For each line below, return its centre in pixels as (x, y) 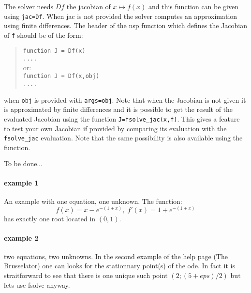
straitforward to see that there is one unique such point (86, 275)
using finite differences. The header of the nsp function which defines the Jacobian (126, 25)
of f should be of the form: (44, 35)
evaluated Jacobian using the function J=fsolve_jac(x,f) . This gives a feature (122, 118)
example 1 (21, 182)
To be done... (23, 163)
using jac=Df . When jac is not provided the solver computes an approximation (121, 16)
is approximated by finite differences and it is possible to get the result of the (118, 109)
